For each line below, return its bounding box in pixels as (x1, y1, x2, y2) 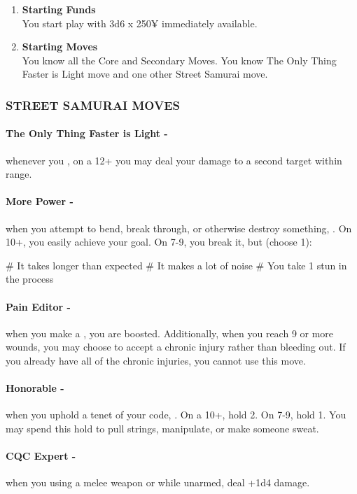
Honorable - (6, 381, 64, 395)
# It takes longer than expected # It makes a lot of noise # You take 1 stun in (6, 257, 347, 272)
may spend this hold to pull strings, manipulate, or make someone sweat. (6, 421, 319, 435)
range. (6, 167, 32, 181)
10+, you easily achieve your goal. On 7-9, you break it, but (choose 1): (6, 234, 312, 249)
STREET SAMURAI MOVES (6, 96, 181, 113)
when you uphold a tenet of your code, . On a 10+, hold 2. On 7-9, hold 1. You (6, 407, 346, 422)
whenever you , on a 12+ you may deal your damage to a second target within (6, 153, 342, 167)
